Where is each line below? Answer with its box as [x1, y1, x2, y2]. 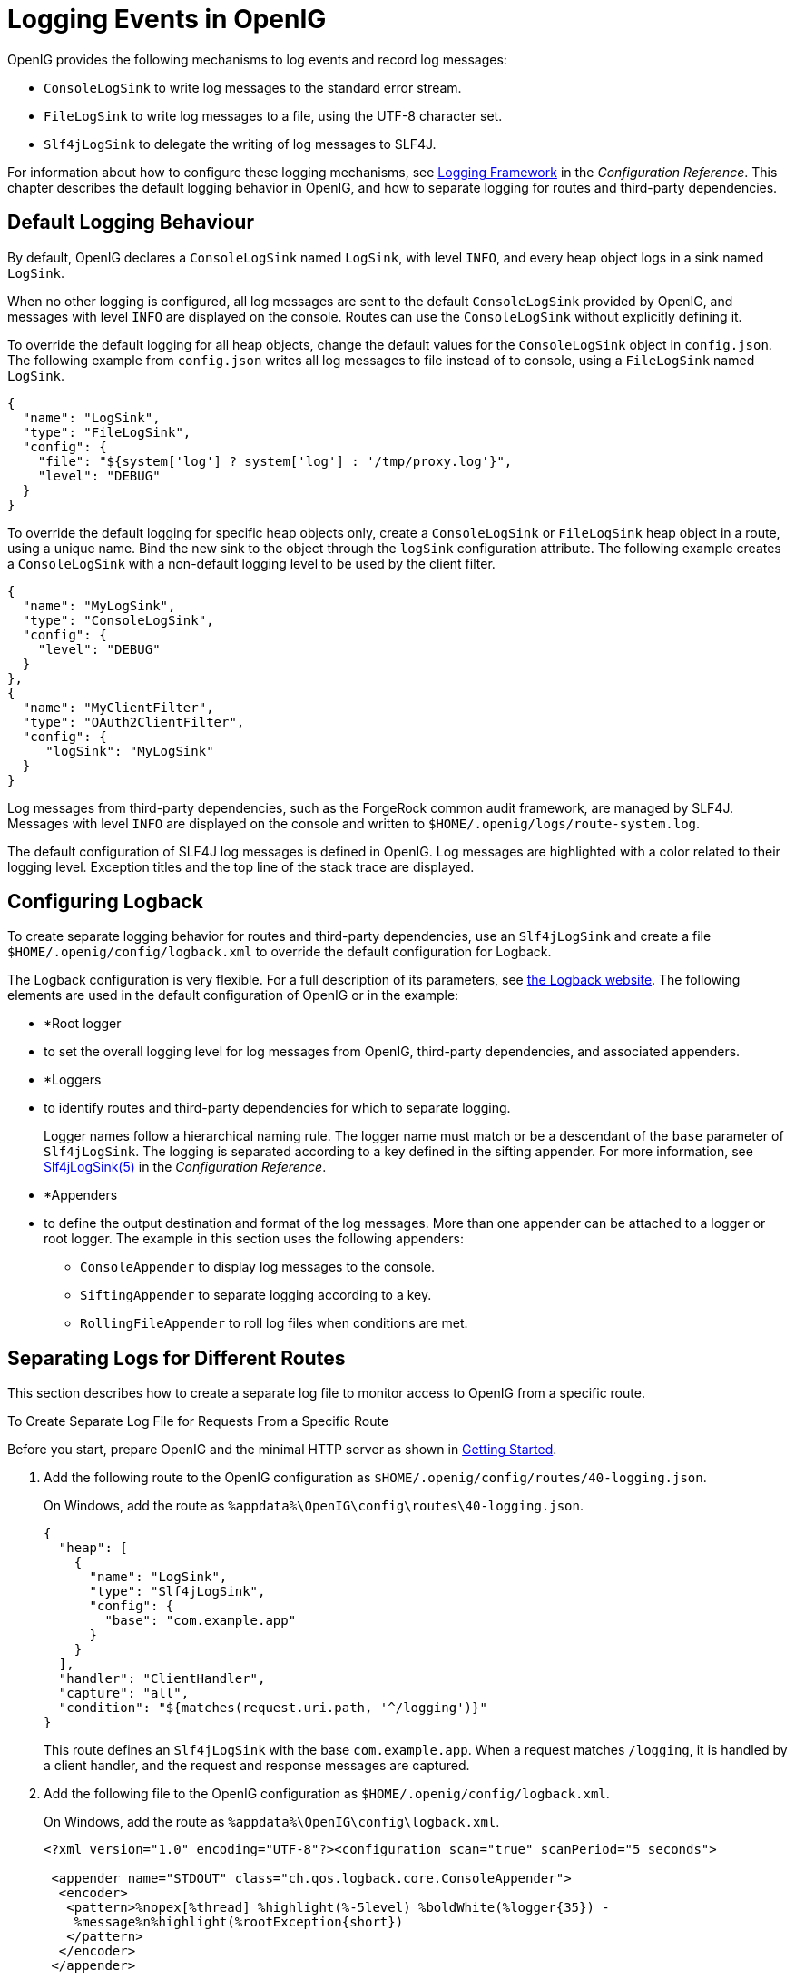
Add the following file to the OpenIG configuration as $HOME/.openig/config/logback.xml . [44, 1786, 610, 1802]
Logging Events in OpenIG [7, 4, 327, 35]
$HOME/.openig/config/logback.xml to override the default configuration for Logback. [7, 944, 552, 960]
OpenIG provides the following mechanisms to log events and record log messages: [7, 51, 507, 67]
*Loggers [44, 1072, 102, 1088]
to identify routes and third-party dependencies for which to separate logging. [44, 1100, 511, 1116]
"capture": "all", [58, 1686, 190, 1701]
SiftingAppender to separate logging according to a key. [80, 1287, 432, 1303]
